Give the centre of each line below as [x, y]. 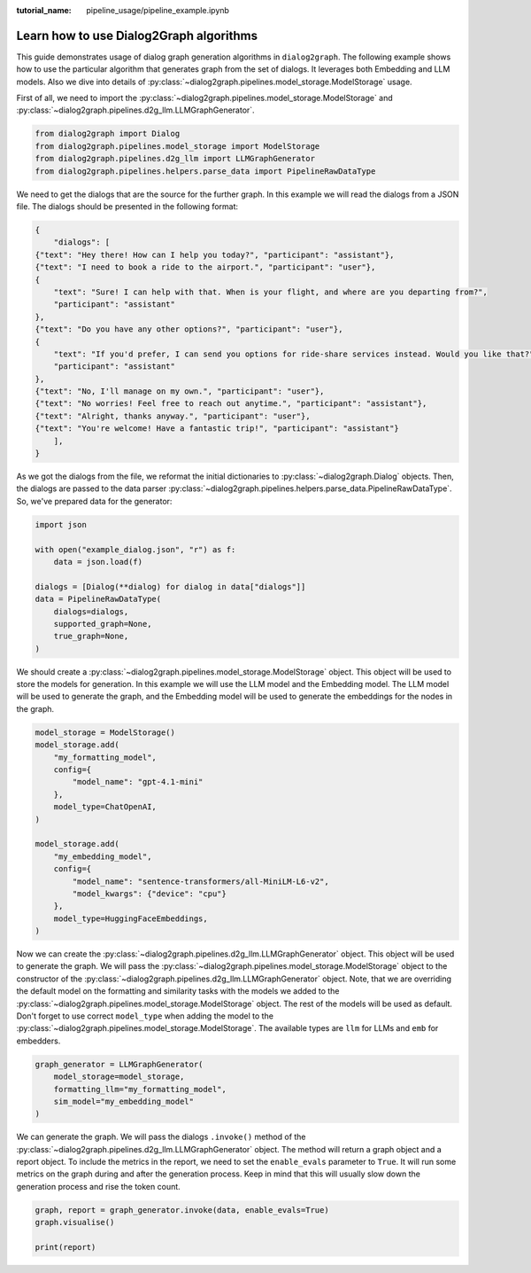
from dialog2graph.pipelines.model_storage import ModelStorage [177, 146]
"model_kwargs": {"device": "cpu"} [150, 894]
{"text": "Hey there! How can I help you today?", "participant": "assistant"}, [215, 254]
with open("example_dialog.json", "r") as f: [135, 549]
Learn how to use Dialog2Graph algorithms [137, 35]
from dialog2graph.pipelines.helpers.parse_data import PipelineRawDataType [205, 171]
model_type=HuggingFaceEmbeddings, [131, 918]
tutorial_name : [44, 10]
